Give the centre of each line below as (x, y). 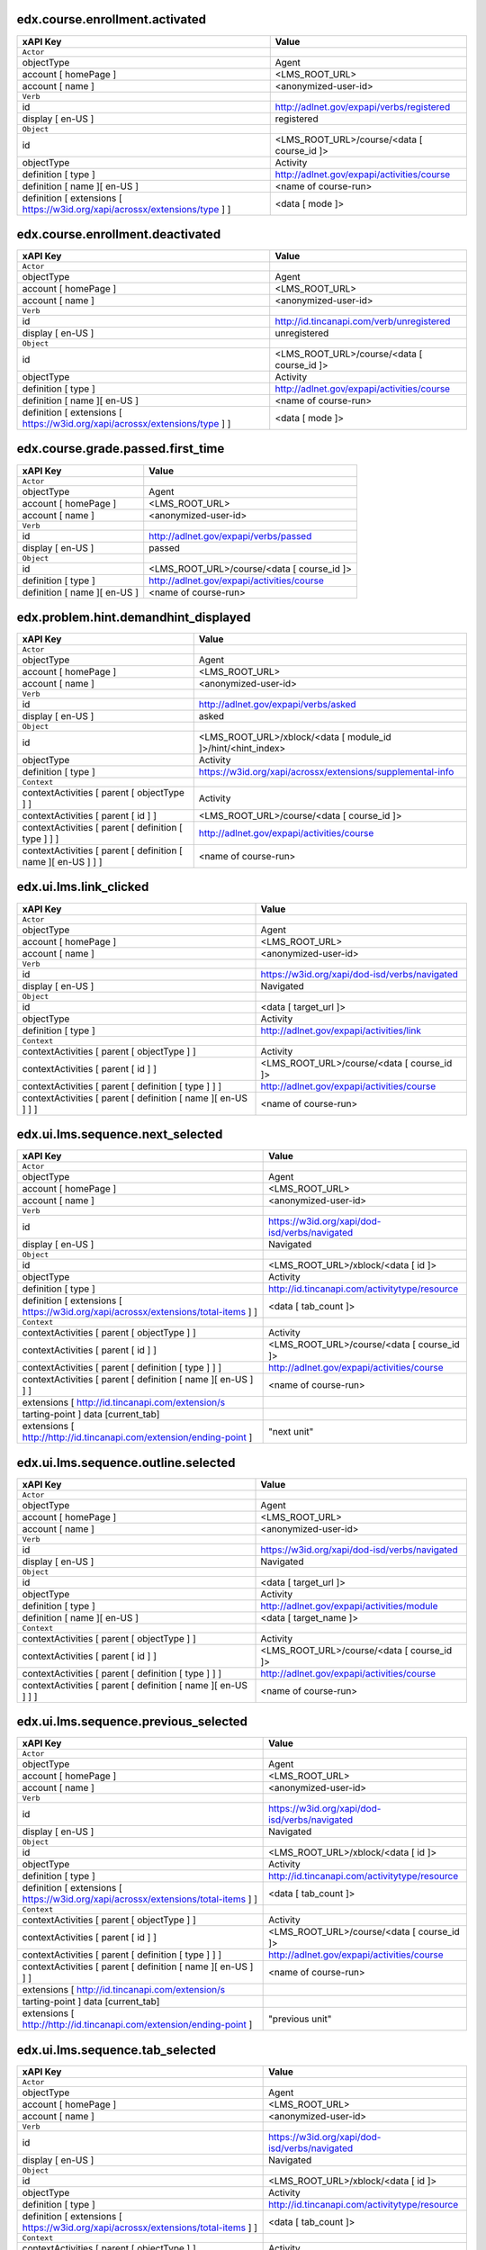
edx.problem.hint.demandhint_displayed (134, 617)
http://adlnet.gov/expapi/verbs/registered (363, 106)
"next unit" (291, 1432)
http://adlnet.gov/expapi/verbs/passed (230, 535)
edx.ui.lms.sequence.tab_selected (116, 2050)
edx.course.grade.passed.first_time (121, 449)
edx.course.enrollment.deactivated (119, 234)
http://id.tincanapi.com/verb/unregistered (363, 321)
